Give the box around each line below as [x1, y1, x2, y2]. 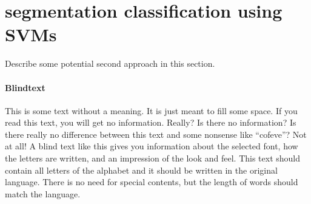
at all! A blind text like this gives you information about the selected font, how [5, 140, 298, 152]
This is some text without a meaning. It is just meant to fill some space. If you [5, 104, 298, 117]
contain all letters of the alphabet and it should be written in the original [5, 163, 278, 176]
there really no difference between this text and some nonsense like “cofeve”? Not [5, 127, 307, 140]
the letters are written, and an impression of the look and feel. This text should [5, 152, 301, 165]
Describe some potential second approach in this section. [5, 57, 215, 70]
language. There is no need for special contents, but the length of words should [5, 175, 298, 188]
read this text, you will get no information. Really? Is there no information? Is [5, 116, 296, 129]
